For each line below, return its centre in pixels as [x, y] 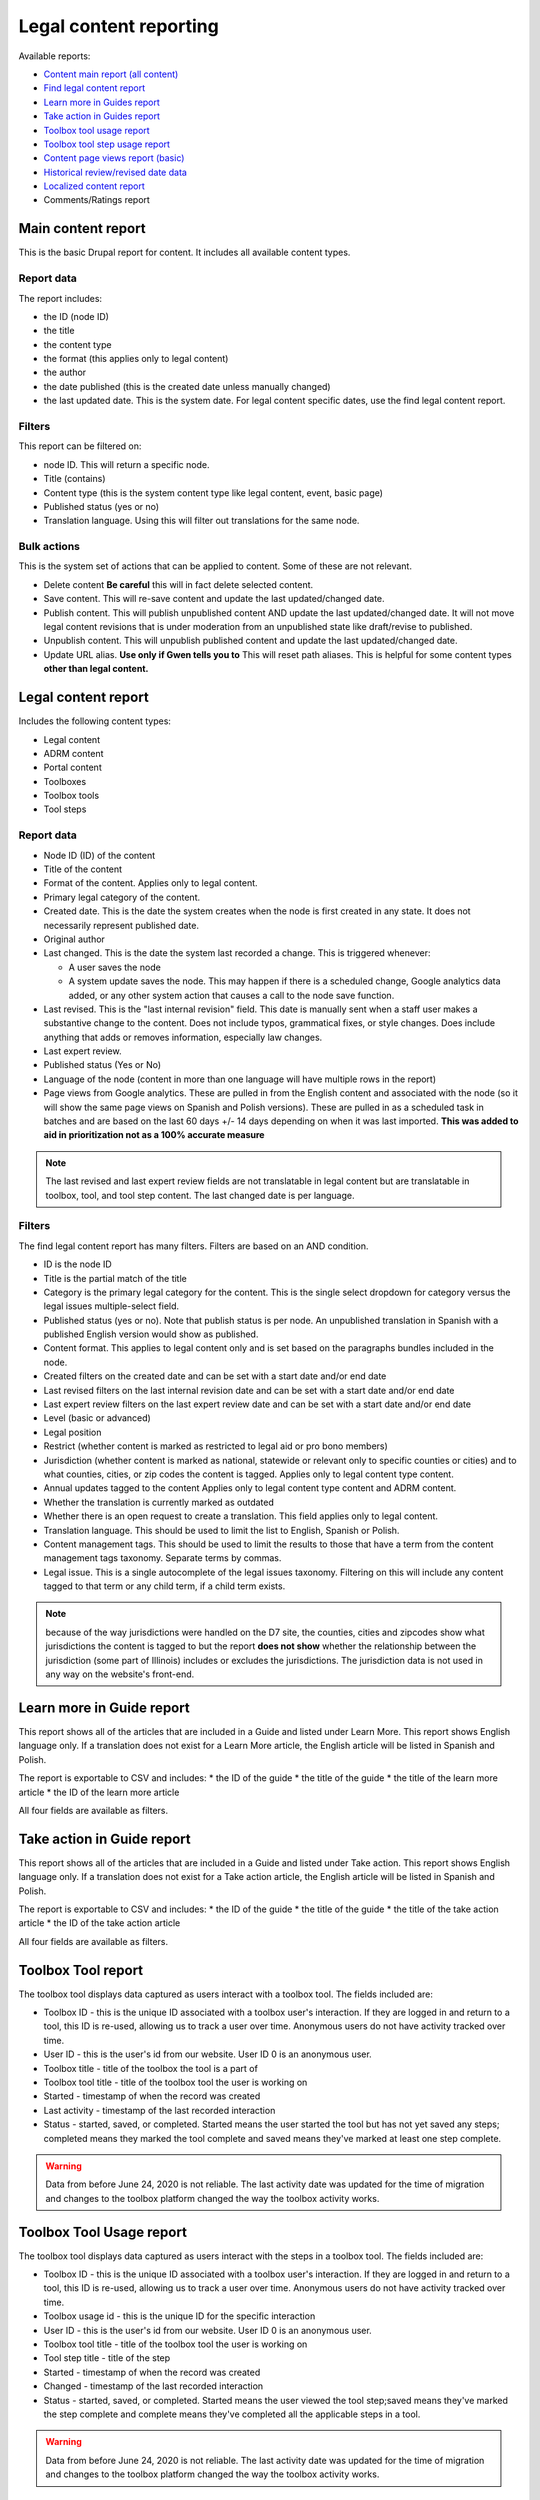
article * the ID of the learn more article [99, 1792]
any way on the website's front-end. [120, 1674]
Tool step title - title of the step [107, 2358]
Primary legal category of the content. [121, 897]
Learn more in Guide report [104, 1707]
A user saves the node [115, 967]
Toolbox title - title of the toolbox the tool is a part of [151, 2068]
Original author [74, 939]
